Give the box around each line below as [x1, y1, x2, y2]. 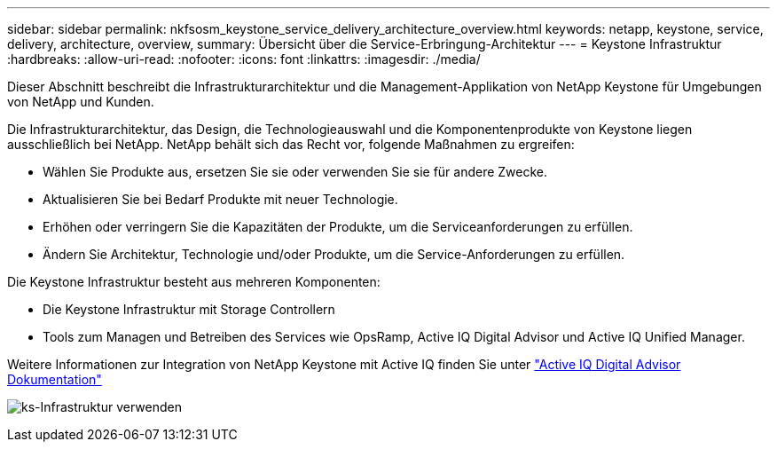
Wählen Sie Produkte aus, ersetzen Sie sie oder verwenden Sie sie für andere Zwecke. [43, 164, 548, 179]
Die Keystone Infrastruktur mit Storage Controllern [43, 302, 335, 317]
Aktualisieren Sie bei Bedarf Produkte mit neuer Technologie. [43, 192, 398, 207]
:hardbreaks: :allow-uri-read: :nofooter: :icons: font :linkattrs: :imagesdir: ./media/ [7, 51, 481, 67]
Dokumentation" [7, 372, 102, 387]
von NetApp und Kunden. [7, 94, 154, 109]
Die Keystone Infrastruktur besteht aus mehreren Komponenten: [7, 274, 381, 289]
